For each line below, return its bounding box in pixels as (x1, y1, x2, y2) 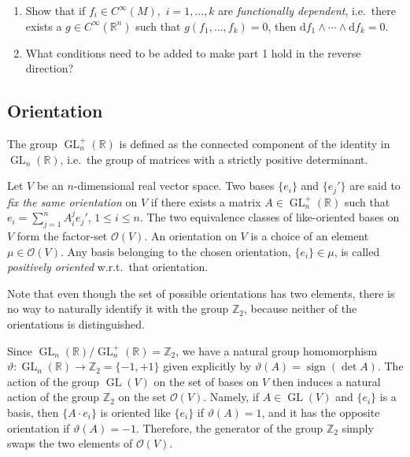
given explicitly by (163, 358, 252, 374)
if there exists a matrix (150, 193, 261, 210)
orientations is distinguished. (7, 315, 145, 332)
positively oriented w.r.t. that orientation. (7, 258, 209, 275)
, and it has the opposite (261, 403, 380, 420)
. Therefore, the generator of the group (135, 419, 323, 436)
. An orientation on (144, 228, 237, 244)
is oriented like (100, 403, 171, 420)
